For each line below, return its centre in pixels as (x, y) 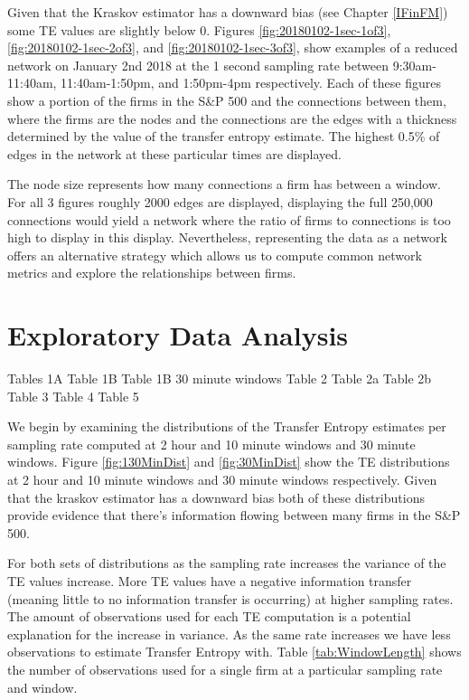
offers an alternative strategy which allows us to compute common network (215, 255)
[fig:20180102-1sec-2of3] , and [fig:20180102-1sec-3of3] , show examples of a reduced (233, 47)
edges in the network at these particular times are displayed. (174, 153)
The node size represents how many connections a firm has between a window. (224, 184)
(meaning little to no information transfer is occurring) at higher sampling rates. (230, 598)
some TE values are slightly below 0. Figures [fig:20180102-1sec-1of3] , (199, 29)
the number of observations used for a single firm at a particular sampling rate (225, 669)
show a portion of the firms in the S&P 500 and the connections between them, (227, 100)
